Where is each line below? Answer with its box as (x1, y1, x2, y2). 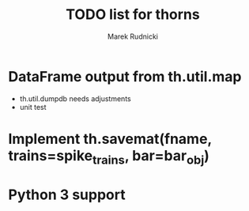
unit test (19, 102, 47, 111)
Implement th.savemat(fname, (8, 130, 212, 148)
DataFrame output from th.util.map (8, 67, 242, 85)
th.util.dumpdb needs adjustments (19, 93, 132, 104)
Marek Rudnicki (108, 32, 158, 41)
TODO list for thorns (66, 6, 200, 24)
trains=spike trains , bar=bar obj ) (8, 146, 209, 168)
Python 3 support (8, 186, 126, 203)
